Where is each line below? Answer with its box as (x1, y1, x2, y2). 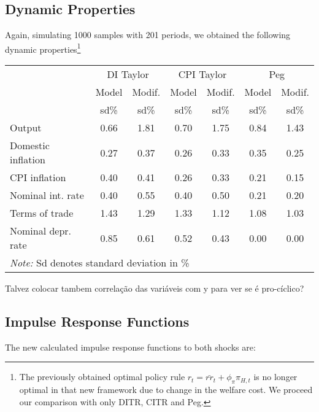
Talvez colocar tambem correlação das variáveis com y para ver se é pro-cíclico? (5, 282, 304, 295)
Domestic (10, 138, 50, 153)
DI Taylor (107, 67, 149, 82)
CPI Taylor (178, 67, 227, 82)
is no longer (253, 370, 298, 383)
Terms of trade (10, 206, 74, 220)
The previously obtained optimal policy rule (19, 370, 185, 383)
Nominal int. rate (10, 188, 84, 203)
